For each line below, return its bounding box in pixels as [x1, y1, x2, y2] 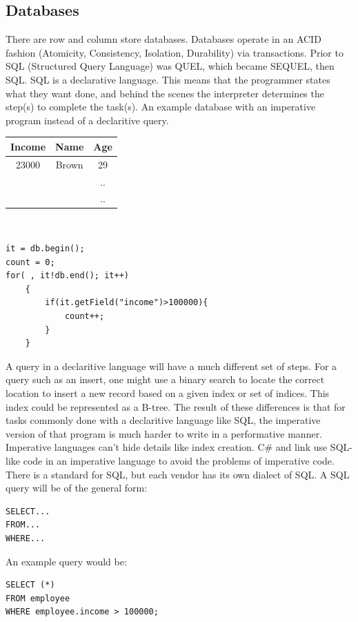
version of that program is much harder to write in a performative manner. [6, 426, 323, 440]
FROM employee [6, 593, 70, 603]
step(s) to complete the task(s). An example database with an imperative [6, 99, 316, 114]
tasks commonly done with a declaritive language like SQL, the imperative [6, 413, 321, 427]
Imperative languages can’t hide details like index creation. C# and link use [6, 440, 328, 454]
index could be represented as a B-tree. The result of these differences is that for [6, 399, 346, 414]
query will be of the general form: [6, 480, 148, 495]
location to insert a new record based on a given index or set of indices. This [6, 386, 330, 400]
